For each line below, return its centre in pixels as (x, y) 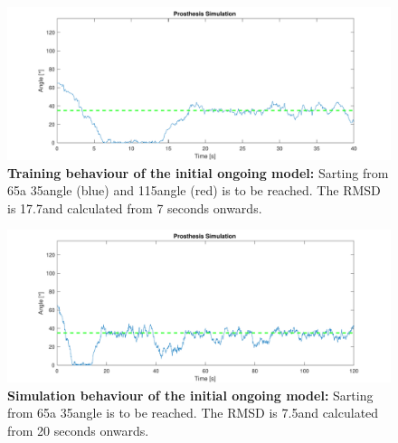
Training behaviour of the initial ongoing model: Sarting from (198, 172)
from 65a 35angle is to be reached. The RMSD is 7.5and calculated (193, 413)
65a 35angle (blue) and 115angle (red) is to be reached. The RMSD (194, 190)
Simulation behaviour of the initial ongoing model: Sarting (190, 395)
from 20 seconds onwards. (78, 431)
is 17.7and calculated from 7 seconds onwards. (135, 207)
